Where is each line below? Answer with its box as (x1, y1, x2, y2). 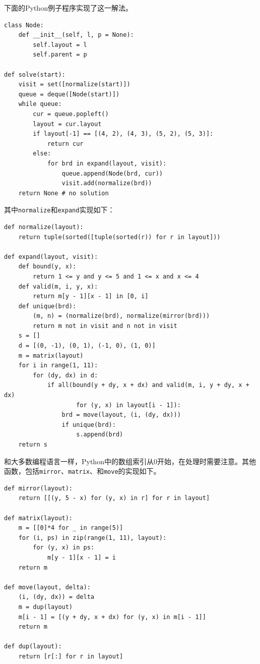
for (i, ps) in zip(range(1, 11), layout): (18, 534, 167, 541)
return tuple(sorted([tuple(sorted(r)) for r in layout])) (18, 233, 221, 241)
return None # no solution (18, 189, 109, 197)
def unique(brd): (18, 302, 77, 310)
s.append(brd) (76, 431, 123, 438)
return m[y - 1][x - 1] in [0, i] (33, 293, 149, 300)
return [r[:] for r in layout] (18, 652, 123, 660)
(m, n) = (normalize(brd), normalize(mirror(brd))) (33, 312, 210, 320)
